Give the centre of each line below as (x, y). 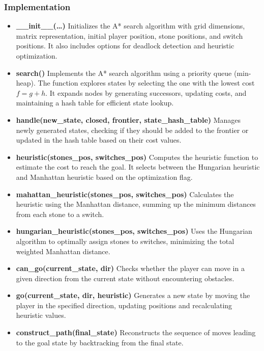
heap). (26, 83)
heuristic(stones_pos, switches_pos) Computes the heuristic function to (137, 157)
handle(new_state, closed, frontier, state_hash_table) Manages (128, 119)
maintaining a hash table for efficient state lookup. (95, 103)
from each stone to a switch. (60, 214)
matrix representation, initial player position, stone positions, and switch (129, 35)
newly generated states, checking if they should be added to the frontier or (132, 130)
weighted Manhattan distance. (63, 251)
